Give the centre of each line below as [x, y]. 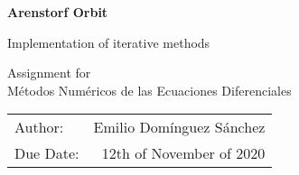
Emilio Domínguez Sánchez [179, 127]
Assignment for [49, 73]
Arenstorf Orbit [58, 12]
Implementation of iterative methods [109, 42]
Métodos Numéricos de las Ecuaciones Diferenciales [149, 90]
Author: [39, 127]
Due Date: [47, 153]
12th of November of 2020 [183, 153]
